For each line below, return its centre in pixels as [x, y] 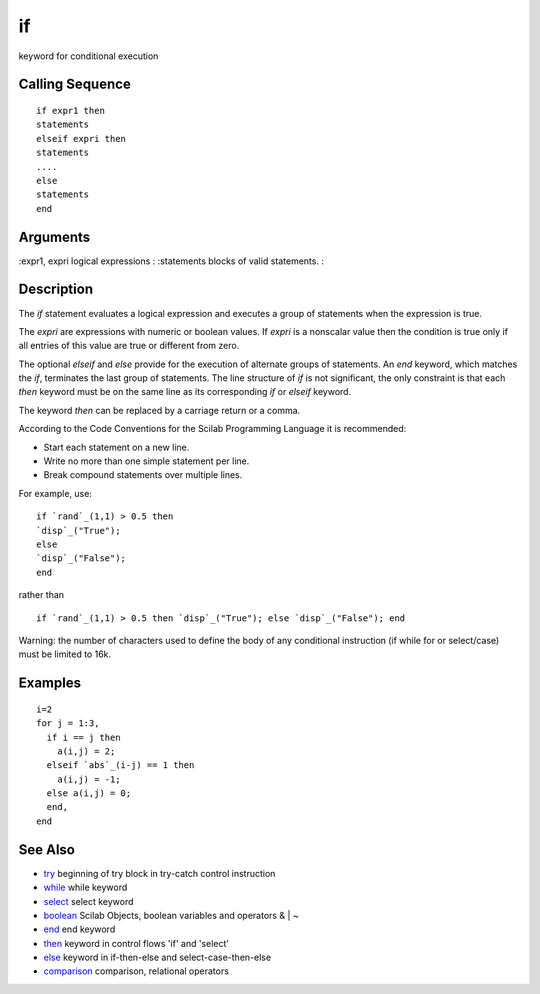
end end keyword [79, 929]
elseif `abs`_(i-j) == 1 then [120, 765]
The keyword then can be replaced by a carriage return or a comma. [159, 410]
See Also [46, 849]
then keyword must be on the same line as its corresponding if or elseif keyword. [185, 392]
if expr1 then [70, 110]
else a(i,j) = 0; [89, 793]
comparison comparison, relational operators [136, 971]
